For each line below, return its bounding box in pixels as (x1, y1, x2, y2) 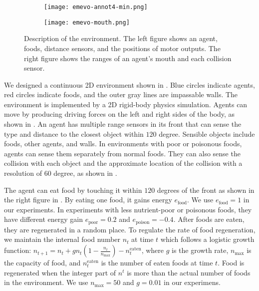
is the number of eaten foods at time (101, 257, 213, 268)
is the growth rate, (172, 245, 229, 255)
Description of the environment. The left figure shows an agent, (24, 33, 218, 44)
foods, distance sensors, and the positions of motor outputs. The (24, 43, 221, 53)
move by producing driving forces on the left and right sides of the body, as (4, 109, 235, 119)
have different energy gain (4, 214, 83, 224)
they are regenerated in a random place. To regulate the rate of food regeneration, (4, 224, 256, 234)
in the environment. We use (4, 277, 88, 287)
